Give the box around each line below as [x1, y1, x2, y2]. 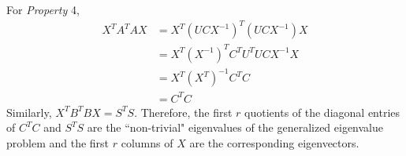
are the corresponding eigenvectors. [189, 134, 359, 151]
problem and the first [6, 134, 110, 151]
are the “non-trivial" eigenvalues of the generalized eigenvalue [87, 119, 384, 136]
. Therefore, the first [134, 103, 233, 120]
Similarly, [6, 103, 52, 120]
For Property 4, [6, 2, 80, 17]
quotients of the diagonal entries [244, 103, 400, 120]
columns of [121, 134, 173, 151]
